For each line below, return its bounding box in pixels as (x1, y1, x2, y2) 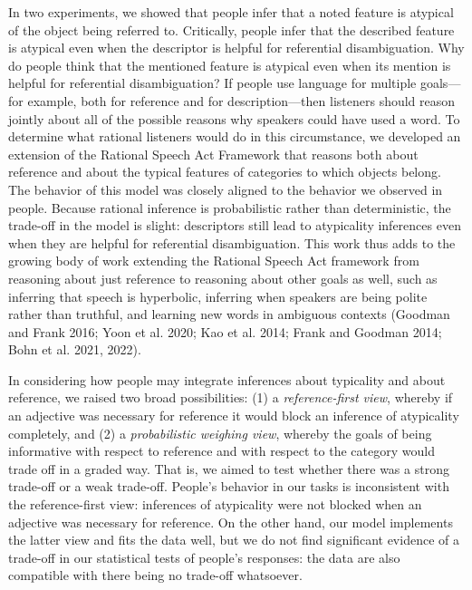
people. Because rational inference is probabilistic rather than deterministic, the (8, 198, 451, 217)
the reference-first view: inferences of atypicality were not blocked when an (8, 495, 422, 514)
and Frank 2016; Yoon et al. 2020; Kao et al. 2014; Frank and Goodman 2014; (8, 322, 442, 341)
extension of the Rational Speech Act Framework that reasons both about (8, 144, 419, 163)
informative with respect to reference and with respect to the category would (8, 441, 435, 460)
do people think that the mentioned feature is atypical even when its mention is (8, 55, 451, 74)
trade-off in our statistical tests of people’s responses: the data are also (8, 547, 400, 566)
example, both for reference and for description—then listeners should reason (27, 91, 456, 110)
